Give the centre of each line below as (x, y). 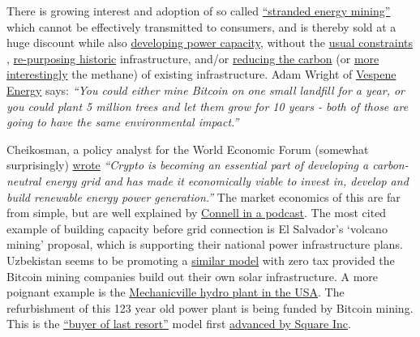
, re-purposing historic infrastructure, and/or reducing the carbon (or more (193, 58)
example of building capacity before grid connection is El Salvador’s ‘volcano (197, 228)
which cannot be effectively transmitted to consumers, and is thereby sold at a (201, 26)
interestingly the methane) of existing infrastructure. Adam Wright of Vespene (201, 74)
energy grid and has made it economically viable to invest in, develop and (227, 180)
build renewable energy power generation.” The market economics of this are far (204, 196)
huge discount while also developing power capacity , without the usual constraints (210, 43)
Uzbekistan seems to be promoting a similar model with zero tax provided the (201, 260)
